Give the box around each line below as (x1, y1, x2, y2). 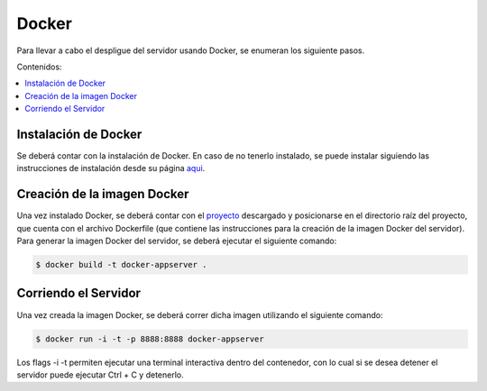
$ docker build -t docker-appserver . (35, 259, 207, 270)
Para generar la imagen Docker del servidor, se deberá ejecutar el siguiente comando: (16, 235, 337, 247)
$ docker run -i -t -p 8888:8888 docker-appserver (35, 333, 265, 344)
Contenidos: (16, 61, 62, 72)
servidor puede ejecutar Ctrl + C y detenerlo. (16, 369, 184, 380)
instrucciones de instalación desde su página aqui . (16, 163, 206, 174)
